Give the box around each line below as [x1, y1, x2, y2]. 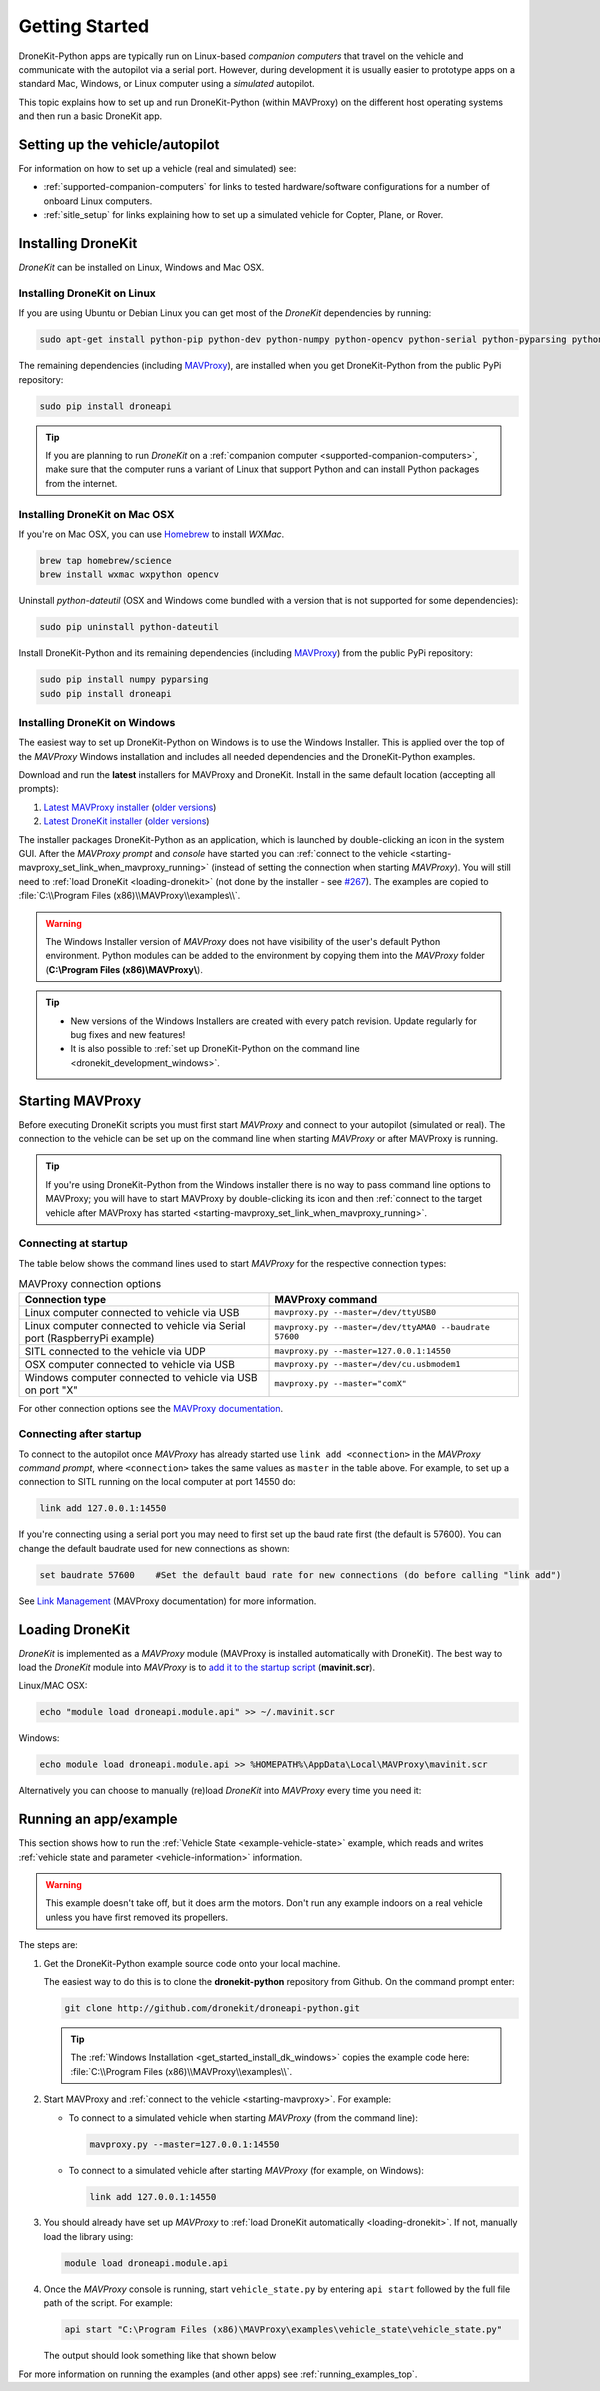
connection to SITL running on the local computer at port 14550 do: [18, 1476, 296, 1488]
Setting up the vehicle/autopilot [18, 136, 220, 153]
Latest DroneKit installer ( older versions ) [43, 815, 210, 827]
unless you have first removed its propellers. [45, 1911, 229, 1923]
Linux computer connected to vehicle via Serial [24, 1318, 246, 1332]
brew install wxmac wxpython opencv [39, 569, 220, 580]
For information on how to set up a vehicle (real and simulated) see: [18, 163, 297, 175]
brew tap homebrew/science [39, 555, 172, 566]
